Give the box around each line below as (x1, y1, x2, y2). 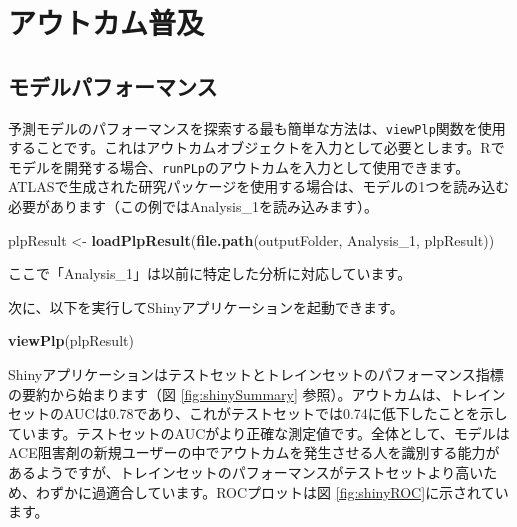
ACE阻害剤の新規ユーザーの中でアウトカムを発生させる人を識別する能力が (8, 442, 500, 463)
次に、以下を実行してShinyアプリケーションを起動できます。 (8, 296, 404, 317)
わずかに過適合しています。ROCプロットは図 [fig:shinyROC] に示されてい (35, 481, 509, 502)
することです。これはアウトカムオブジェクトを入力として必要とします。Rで (8, 137, 505, 158)
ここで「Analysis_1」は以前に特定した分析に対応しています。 (8, 263, 412, 284)
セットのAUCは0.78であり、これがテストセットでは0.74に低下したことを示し (8, 403, 508, 424)
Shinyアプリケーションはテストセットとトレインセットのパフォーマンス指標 (8, 364, 504, 385)
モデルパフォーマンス (8, 70, 218, 101)
